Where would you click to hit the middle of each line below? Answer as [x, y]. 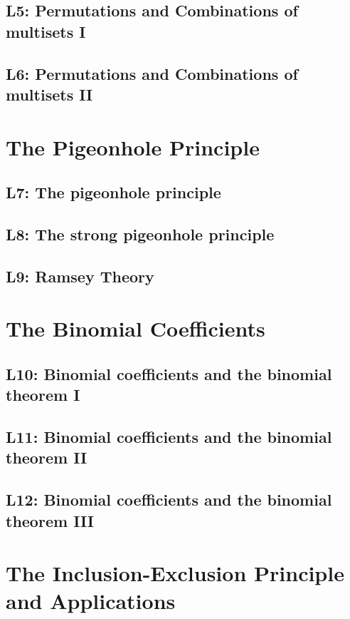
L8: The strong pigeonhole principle [140, 234]
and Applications [91, 601]
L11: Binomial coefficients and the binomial [169, 436]
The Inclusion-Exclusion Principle [175, 573]
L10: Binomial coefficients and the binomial [169, 373]
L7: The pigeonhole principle [113, 192]
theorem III [50, 520]
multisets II [49, 94]
